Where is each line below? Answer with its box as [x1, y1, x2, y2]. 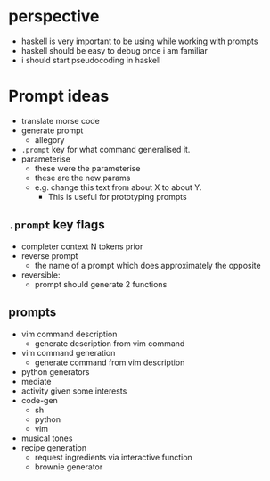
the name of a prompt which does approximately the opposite [34, 260, 261, 270]
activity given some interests [20, 386, 127, 396]
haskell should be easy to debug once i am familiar [20, 45, 209, 55]
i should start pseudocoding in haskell [20, 54, 161, 65]
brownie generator [34, 461, 103, 472]
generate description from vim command [34, 337, 185, 349]
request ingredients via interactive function [34, 452, 192, 462]
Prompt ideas [8, 87, 110, 106]
